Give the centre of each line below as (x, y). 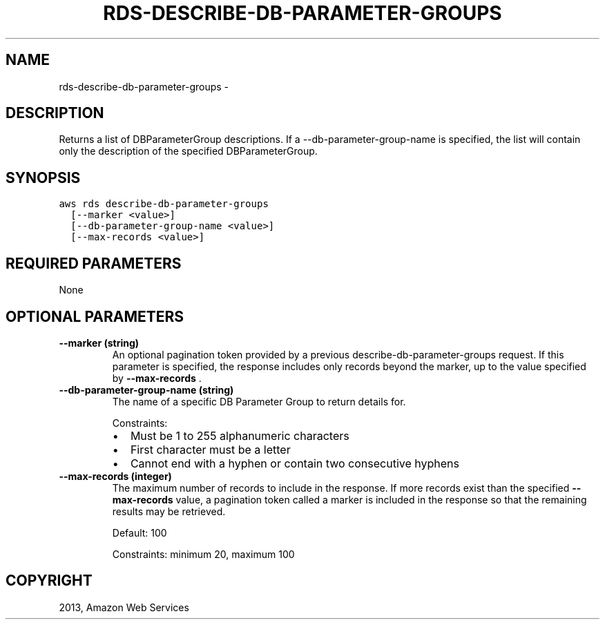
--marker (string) (99, 343)
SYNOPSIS (43, 177)
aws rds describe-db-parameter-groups (164, 204)
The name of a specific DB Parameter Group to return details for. (259, 401)
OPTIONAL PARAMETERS (95, 316)
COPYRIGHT (49, 581)
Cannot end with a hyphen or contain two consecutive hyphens (295, 463)
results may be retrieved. (169, 511)
